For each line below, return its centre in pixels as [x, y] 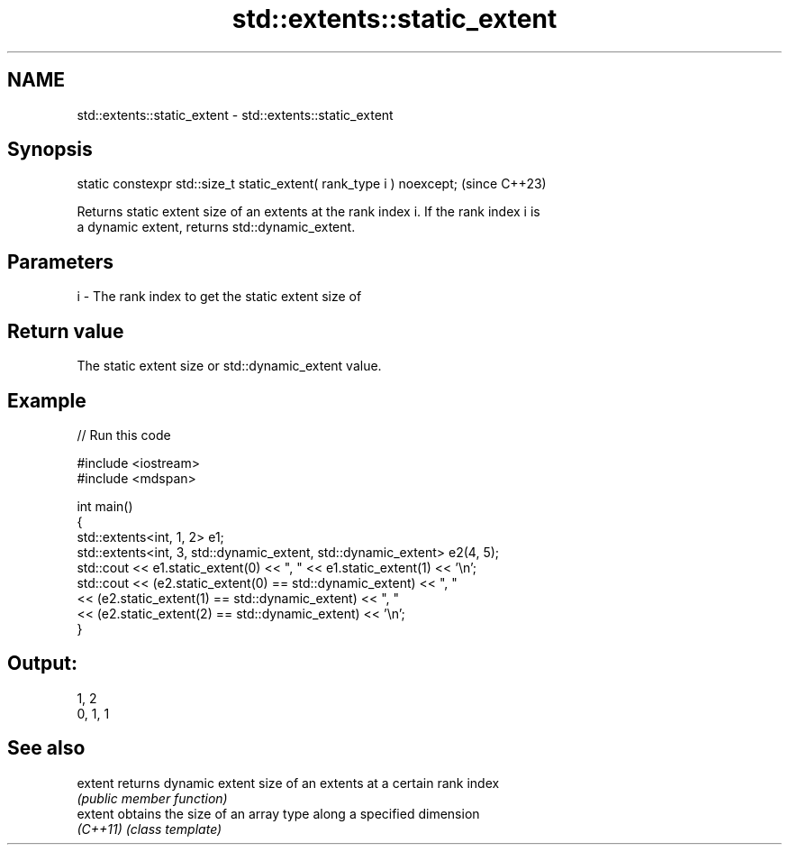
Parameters [60, 261]
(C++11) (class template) [150, 829]
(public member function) [152, 798]
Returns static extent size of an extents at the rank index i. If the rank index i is [308, 212]
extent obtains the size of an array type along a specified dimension [278, 813]
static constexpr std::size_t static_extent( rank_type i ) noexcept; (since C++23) [312, 184]
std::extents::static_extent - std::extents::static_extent [235, 115]
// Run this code [124, 435]
